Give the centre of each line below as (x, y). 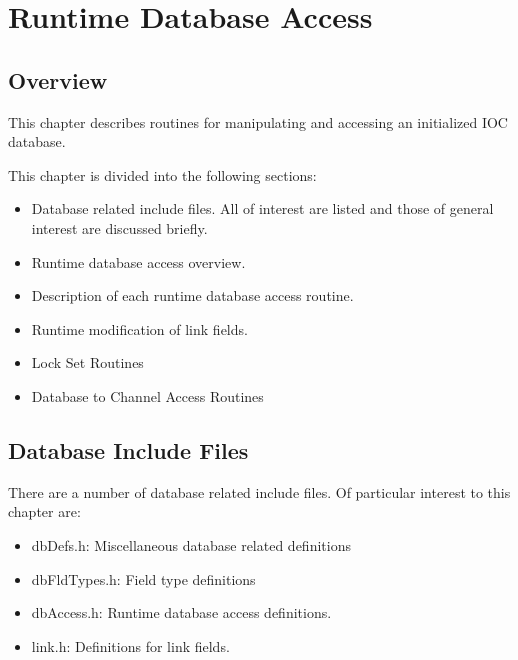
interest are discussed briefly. (119, 227)
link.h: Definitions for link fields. (130, 645)
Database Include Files (128, 449)
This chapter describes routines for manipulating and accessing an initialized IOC (258, 121)
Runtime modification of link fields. (139, 328)
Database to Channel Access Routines (147, 395)
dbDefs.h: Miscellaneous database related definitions (191, 544)
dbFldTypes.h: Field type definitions (143, 578)
